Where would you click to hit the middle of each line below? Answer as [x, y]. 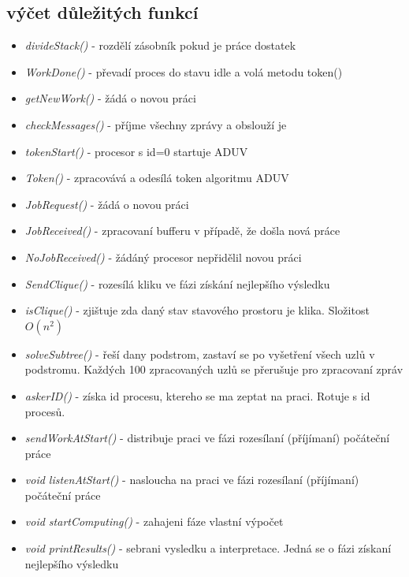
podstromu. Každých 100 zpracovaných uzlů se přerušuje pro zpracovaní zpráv [214, 369]
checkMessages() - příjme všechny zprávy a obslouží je [156, 124]
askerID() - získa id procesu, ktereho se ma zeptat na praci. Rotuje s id [197, 395]
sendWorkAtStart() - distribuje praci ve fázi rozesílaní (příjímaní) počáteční [207, 438]
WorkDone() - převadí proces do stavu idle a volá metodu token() [184, 71]
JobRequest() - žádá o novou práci [107, 204]
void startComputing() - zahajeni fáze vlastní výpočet [154, 521]
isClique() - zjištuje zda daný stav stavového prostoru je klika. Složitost [197, 310]
